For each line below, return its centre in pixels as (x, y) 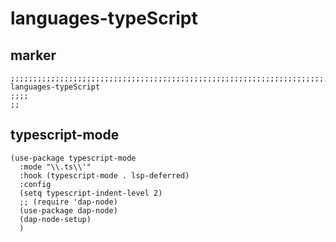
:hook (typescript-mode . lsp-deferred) (104, 175)
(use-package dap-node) (68, 210)
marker (33, 55)
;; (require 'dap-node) (68, 202)
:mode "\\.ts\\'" (55, 167)
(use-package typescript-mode (73, 158)
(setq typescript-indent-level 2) (91, 193)
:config (35, 184)
